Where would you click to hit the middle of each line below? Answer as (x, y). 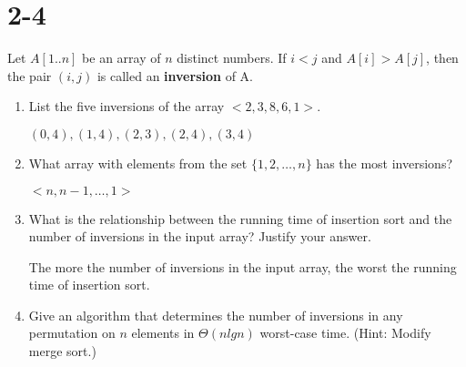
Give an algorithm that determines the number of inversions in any (216, 315)
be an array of (122, 58)
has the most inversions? (385, 163)
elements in (163, 333)
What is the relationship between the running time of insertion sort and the (240, 218)
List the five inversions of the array (127, 106)
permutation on (72, 333)
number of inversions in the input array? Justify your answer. (200, 236)
